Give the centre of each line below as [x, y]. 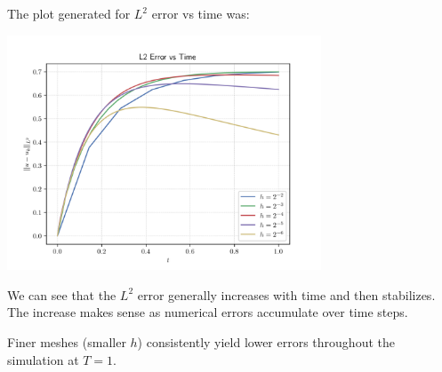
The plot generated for [69, 13]
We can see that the [62, 294]
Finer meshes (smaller [67, 341]
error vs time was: [201, 13]
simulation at [43, 359]
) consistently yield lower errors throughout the [266, 341]
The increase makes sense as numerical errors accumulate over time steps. [208, 312]
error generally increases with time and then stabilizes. [286, 294]
